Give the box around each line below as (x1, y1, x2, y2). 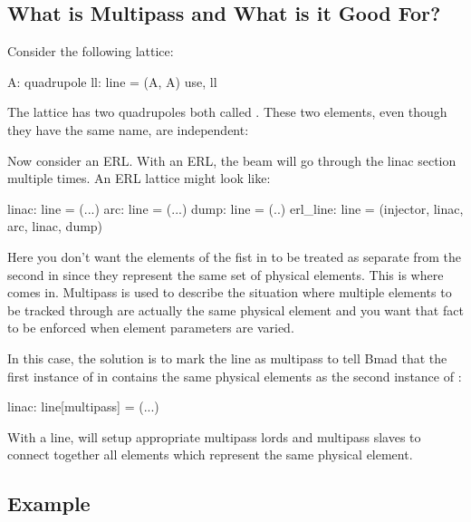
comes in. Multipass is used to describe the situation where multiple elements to (7, 283, 452, 302)
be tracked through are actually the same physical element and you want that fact (7, 300, 464, 319)
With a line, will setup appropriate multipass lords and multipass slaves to (7, 427, 421, 446)
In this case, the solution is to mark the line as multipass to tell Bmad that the (7, 348, 447, 367)
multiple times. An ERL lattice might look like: (7, 169, 271, 188)
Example (7, 489, 91, 517)
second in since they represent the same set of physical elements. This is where (7, 265, 444, 284)
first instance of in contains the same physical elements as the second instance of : (7, 366, 462, 385)
